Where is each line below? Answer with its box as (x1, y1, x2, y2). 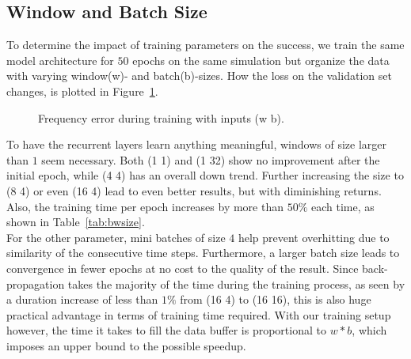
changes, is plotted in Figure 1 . (6, 82, 158, 99)
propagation (6, 275, 65, 292)
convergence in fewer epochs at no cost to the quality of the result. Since (6, 259, 359, 276)
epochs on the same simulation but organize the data (132, 51, 390, 68)
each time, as (310, 198, 375, 214)
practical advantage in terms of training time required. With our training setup (6, 306, 391, 323)
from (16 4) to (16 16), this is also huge (180, 291, 371, 308)
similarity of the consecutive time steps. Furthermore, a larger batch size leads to (6, 244, 400, 261)
